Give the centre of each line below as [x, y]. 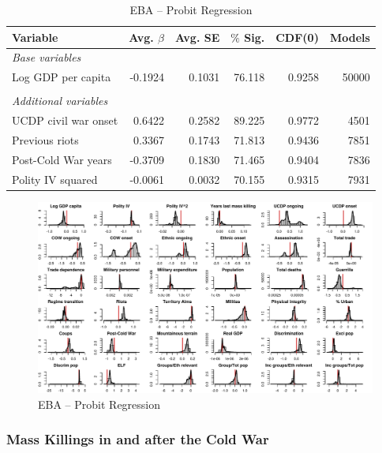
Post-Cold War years [62, 159]
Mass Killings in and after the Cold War [138, 439]
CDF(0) [297, 37]
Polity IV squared [55, 179]
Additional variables [60, 101]
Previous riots [45, 140]
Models [350, 37]
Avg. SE [197, 37]
